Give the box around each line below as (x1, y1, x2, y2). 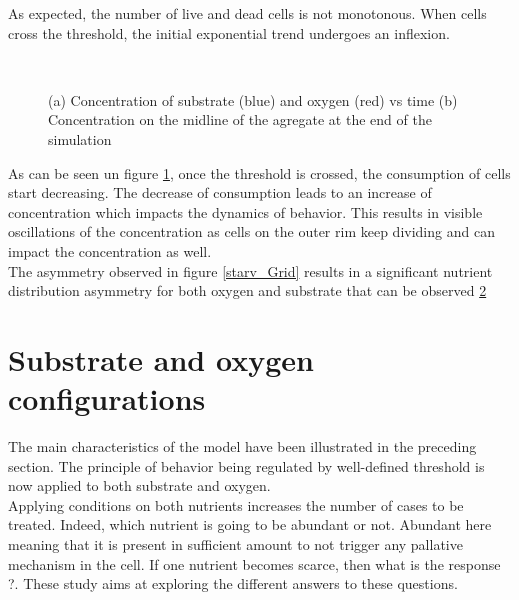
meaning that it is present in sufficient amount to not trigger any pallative (8, 534, 463, 554)
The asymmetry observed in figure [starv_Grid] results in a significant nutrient (8, 260, 493, 281)
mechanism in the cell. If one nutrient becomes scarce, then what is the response (8, 553, 501, 574)
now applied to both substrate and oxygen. (8, 475, 271, 496)
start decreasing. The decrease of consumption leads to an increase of (8, 182, 432, 203)
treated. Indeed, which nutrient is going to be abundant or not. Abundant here (8, 514, 492, 535)
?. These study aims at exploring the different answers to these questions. (8, 573, 458, 594)
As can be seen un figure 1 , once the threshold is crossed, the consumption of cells (8, 162, 511, 183)
